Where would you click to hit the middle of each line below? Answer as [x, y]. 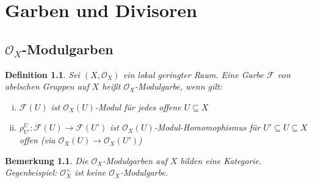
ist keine [90, 172]
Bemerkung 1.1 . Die [47, 160]
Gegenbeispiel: [31, 172]
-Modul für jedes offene [138, 106]
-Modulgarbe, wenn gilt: [179, 86]
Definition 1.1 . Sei [42, 74]
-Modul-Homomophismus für [207, 127]
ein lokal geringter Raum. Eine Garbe [193, 74]
